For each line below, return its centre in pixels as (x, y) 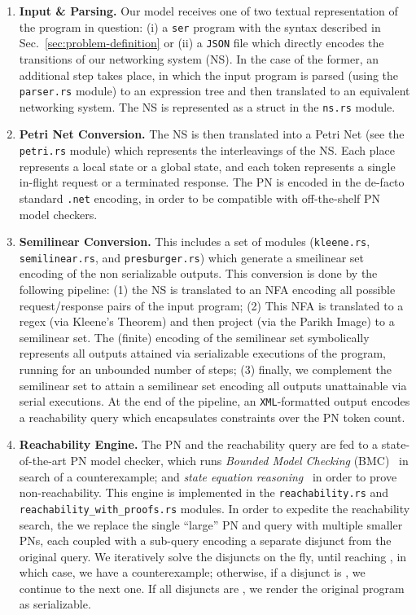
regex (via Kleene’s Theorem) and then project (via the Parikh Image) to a (207, 321)
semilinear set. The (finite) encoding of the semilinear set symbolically (194, 337)
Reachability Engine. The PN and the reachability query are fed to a (199, 444)
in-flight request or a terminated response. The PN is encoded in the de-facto (212, 182)
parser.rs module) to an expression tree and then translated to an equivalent (215, 91)
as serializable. (55, 604)
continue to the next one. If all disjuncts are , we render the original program (212, 588)
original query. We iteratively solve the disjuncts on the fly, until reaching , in (213, 556)
